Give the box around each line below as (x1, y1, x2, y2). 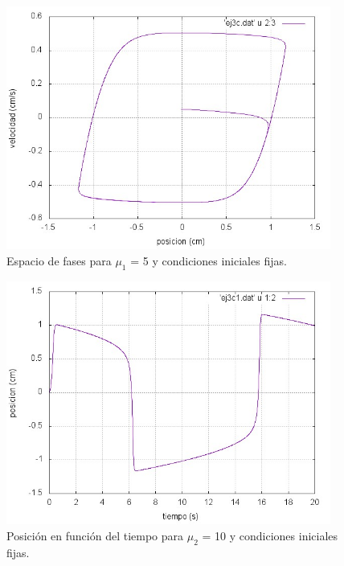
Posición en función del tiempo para (6, 527, 184, 543)
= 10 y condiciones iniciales (202, 527, 338, 543)
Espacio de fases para (6, 252, 112, 269)
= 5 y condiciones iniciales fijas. (130, 252, 287, 269)
